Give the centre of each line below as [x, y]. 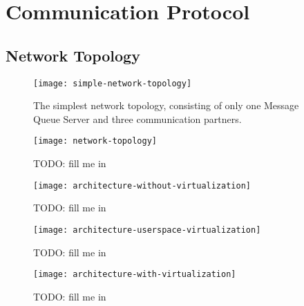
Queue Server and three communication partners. [137, 118]
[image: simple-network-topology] [113, 83]
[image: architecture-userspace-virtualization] [147, 230]
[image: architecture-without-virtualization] [142, 185]
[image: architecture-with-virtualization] [135, 275]
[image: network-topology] [95, 141]
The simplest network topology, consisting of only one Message [166, 105]
